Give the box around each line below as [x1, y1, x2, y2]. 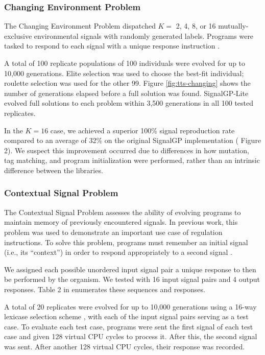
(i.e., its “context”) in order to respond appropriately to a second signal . [4, 247, 232, 257]
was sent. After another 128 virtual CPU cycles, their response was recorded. [4, 341, 245, 351]
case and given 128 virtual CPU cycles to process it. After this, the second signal [4, 331, 257, 342]
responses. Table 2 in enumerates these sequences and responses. [4, 283, 205, 294]
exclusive [4, 30, 32, 41]
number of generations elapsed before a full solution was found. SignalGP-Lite [4, 87, 249, 98]
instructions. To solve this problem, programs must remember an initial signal [4, 236, 248, 247]
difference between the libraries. [4, 164, 103, 175]
